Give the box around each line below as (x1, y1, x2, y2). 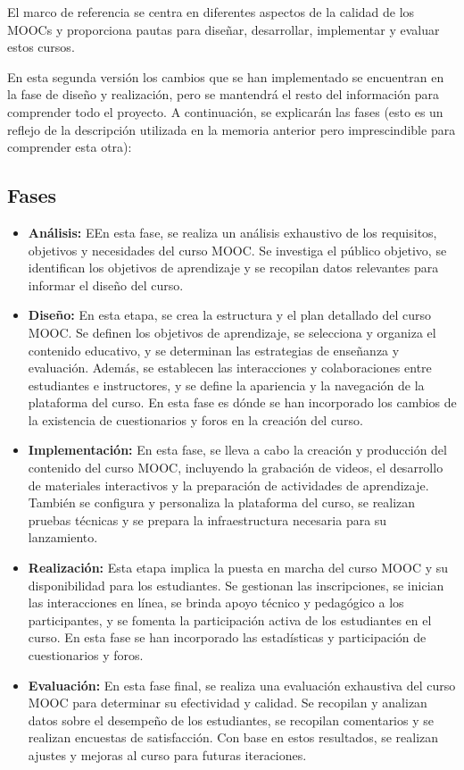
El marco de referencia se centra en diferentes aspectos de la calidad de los (7, 3, 415, 21)
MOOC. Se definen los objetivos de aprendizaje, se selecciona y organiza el (28, 322, 436, 341)
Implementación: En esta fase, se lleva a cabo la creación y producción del (28, 440, 447, 459)
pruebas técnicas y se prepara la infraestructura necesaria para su (28, 510, 387, 529)
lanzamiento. (28, 528, 98, 547)
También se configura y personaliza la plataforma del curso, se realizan (28, 493, 416, 512)
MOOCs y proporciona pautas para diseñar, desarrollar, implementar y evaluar (7, 20, 440, 38)
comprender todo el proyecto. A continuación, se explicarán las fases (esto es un (7, 102, 443, 121)
